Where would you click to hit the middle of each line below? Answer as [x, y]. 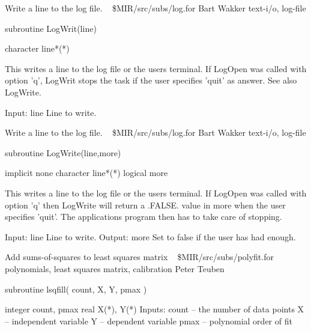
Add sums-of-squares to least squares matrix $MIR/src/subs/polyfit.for [139, 257]
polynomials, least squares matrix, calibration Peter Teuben [115, 268]
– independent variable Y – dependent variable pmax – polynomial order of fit [149, 320]
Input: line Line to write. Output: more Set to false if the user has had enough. [150, 236]
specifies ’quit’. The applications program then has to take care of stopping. [143, 217]
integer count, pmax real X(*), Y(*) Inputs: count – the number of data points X [155, 309]
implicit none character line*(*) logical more [86, 173]
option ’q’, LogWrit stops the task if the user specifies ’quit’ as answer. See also [151, 80]
